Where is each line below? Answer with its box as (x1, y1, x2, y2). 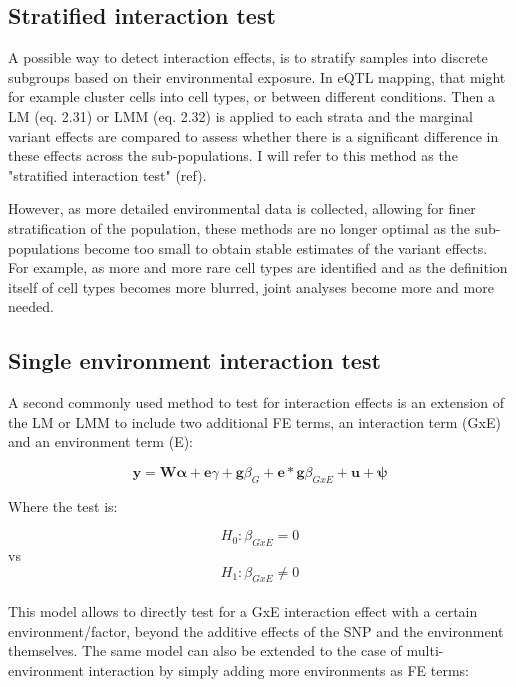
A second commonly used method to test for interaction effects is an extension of (8, 392, 504, 413)
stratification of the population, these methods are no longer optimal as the (8, 217, 471, 238)
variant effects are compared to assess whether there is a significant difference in (8, 125, 499, 146)
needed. (8, 296, 54, 317)
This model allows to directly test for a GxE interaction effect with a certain (8, 601, 478, 622)
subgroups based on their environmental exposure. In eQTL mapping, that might (8, 66, 506, 87)
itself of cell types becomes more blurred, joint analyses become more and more (8, 276, 494, 297)
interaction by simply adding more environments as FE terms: (88, 659, 469, 680)
